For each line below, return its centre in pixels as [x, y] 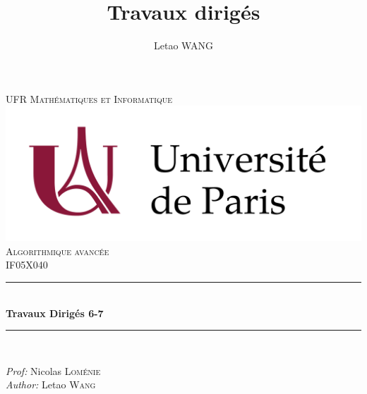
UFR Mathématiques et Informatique [89, 98]
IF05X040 [27, 265]
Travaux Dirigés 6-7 [55, 313]
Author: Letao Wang [51, 384]
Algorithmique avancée [58, 251]
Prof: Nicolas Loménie [53, 370]
